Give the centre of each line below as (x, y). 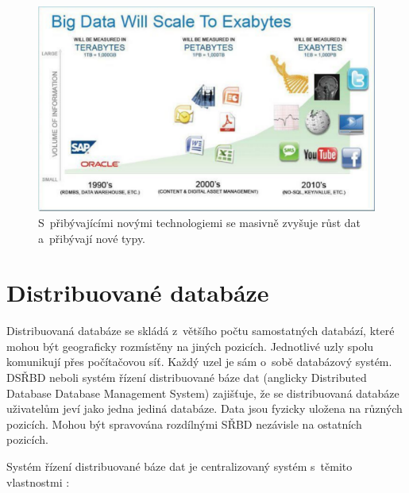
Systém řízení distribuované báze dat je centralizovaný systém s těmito (179, 466)
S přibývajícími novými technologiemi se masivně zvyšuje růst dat (199, 222)
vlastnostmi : (38, 481)
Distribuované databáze (138, 293)
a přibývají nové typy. (92, 238)
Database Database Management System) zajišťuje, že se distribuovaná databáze (203, 393)
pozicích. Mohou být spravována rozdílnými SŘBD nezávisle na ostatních (184, 424)
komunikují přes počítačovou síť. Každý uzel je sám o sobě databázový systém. (199, 362)
